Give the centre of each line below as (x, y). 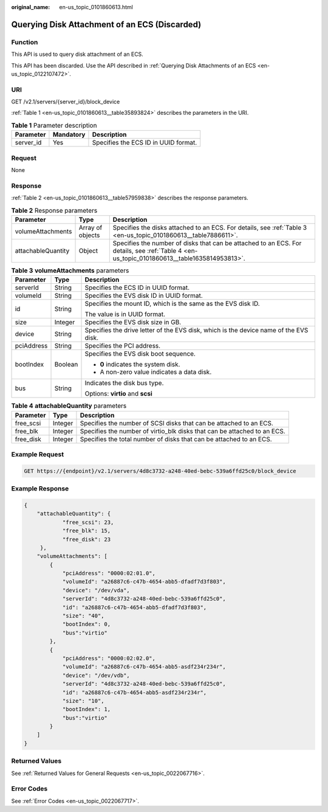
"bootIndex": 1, (87, 709)
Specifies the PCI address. (123, 346)
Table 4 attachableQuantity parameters (69, 406)
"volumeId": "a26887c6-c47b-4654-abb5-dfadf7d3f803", (144, 582)
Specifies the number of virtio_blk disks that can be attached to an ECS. (183, 431)
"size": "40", (83, 616)
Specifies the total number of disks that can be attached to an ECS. (176, 439)
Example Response (40, 489)
